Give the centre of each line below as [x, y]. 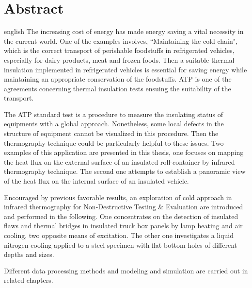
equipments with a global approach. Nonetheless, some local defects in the [114, 124]
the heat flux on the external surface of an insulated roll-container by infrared [119, 161]
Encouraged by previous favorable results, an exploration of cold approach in [118, 197]
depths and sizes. [29, 254]
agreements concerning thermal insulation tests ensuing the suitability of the [118, 88]
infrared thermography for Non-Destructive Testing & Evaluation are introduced [124, 207]
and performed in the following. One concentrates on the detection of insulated [121, 216]
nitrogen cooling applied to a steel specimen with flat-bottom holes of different [120, 245]
